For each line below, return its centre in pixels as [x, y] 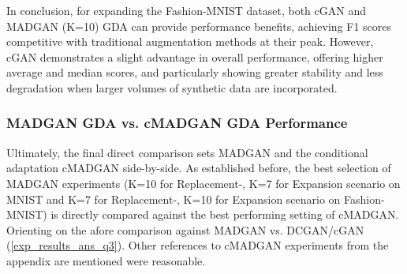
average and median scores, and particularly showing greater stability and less [195, 72]
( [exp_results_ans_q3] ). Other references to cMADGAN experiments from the [198, 245]
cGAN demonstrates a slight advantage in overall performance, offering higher [195, 56]
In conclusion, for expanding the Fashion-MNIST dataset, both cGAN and [187, 10]
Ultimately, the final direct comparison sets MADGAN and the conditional [187, 152]
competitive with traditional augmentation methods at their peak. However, [190, 41]
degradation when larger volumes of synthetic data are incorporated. [172, 87]
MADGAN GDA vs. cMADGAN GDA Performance [177, 123]
